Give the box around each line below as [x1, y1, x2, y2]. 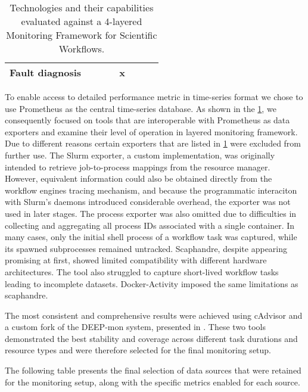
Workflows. [58, 42, 105, 55]
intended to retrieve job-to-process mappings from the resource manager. [5, 160, 270, 173]
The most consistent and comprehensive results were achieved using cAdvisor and [5, 309, 303, 321]
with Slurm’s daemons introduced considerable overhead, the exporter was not [5, 195, 291, 208]
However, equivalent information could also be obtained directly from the [5, 172, 272, 185]
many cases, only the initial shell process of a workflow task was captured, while [5, 231, 297, 243]
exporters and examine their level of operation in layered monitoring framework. [5, 125, 298, 138]
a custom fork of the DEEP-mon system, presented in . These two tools [5, 321, 266, 333]
